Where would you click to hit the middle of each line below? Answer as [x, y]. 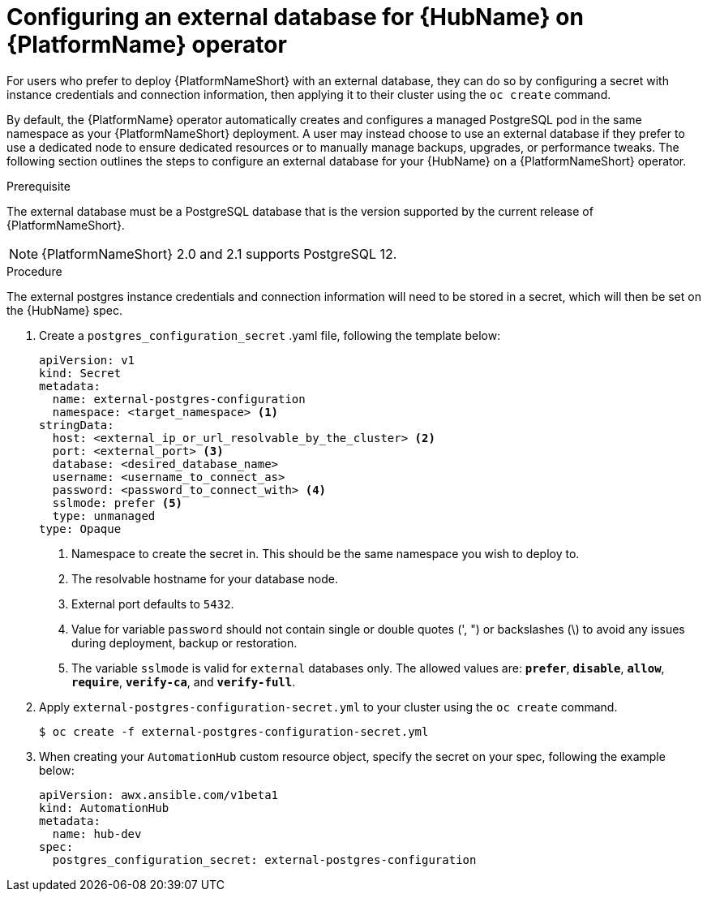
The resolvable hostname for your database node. [205, 578]
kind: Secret [80, 373]
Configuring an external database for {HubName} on [295, 17]
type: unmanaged [104, 516]
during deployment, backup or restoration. [184, 642]
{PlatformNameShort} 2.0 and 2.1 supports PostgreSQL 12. [219, 254]
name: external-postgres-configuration [179, 399]
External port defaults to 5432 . [153, 604]
